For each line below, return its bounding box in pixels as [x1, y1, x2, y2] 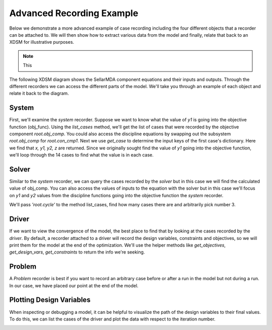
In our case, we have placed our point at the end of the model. [9, 282, 139, 289]
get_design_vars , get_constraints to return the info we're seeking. [9, 249, 145, 255]
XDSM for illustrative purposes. [9, 39, 75, 45]
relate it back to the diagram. [9, 91, 69, 97]
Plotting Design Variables [9, 296, 91, 304]
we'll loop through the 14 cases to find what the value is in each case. [9, 152, 154, 158]
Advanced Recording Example [9, 8, 139, 19]
